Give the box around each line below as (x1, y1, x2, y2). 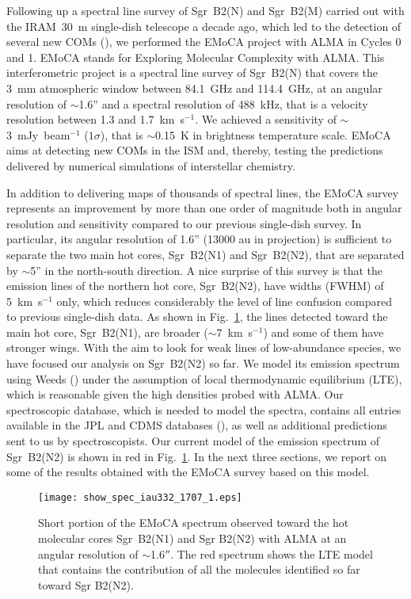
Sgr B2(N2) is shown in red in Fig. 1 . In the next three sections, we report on (6, 448, 386, 464)
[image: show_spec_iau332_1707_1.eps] (38, 491, 242, 503)
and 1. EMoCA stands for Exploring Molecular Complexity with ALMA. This (6, 48, 385, 65)
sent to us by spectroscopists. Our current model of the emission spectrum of (6, 433, 380, 449)
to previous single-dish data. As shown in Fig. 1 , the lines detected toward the (6, 308, 388, 325)
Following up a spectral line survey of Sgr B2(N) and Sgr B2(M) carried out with (6, 2, 405, 18)
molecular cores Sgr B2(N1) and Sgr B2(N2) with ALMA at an (38, 530, 347, 547)
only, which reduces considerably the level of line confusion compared (56, 292, 393, 309)
